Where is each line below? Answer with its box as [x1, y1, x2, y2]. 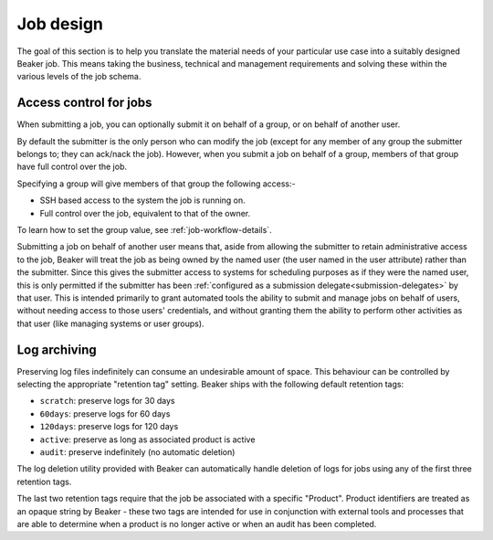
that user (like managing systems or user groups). [16, 318, 205, 329]
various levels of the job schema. [16, 71, 142, 82]
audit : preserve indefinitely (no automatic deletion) [39, 446, 236, 457]
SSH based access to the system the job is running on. [39, 195, 246, 206]
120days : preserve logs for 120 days [39, 421, 179, 432]
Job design [16, 14, 104, 34]
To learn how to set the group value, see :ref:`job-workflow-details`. [16, 224, 273, 235]
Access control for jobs [16, 95, 152, 111]
